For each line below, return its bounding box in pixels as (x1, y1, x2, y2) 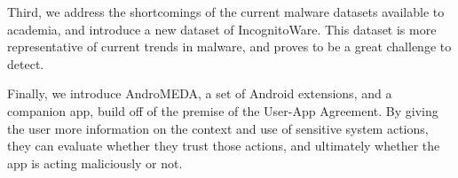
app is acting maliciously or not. (7, 153, 183, 172)
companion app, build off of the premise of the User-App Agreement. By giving (7, 101, 438, 120)
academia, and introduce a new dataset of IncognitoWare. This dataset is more (7, 19, 437, 38)
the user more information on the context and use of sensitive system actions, (7, 119, 429, 137)
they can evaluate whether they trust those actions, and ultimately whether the (7, 136, 440, 155)
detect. (7, 54, 44, 73)
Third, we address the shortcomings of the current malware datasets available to (7, 3, 445, 20)
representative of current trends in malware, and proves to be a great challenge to (7, 37, 452, 56)
